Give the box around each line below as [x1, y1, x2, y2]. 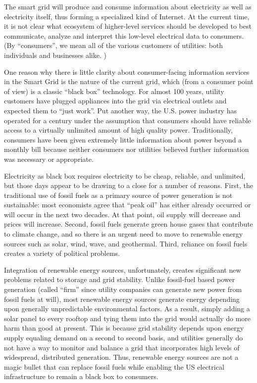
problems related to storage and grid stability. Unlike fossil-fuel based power [4, 274, 235, 285]
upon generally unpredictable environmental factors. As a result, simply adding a [4, 303, 250, 314]
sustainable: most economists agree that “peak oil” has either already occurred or [4, 199, 251, 210]
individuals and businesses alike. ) [4, 49, 106, 60]
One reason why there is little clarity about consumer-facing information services [4, 66, 250, 77]
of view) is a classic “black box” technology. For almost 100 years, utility [4, 86, 224, 96]
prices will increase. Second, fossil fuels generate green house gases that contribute [4, 219, 253, 229]
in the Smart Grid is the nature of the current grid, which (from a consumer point [4, 76, 254, 87]
